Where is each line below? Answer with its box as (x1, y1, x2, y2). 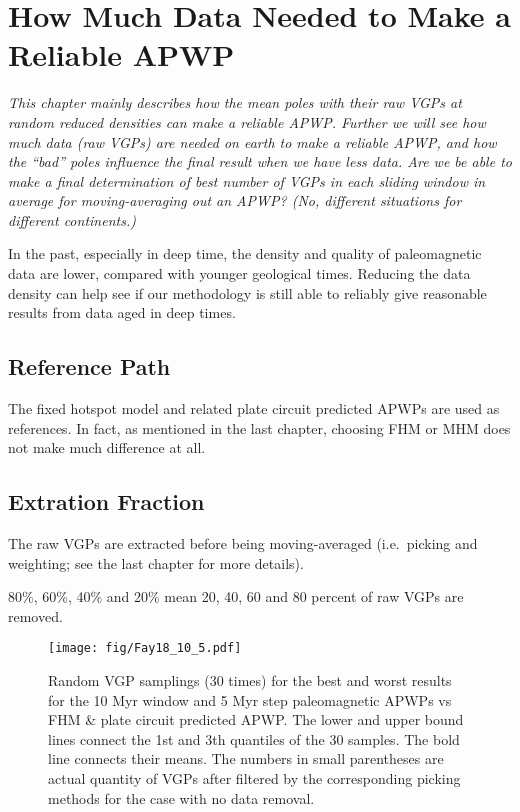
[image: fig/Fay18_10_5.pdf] (48, 641, 242, 656)
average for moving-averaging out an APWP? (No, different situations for (8, 190, 462, 211)
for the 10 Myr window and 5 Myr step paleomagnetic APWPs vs (48, 689, 452, 710)
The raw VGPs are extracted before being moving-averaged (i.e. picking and (8, 533, 478, 554)
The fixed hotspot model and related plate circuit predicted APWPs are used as (8, 398, 500, 419)
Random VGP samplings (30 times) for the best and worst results (48, 670, 452, 691)
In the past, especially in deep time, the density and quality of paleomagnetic (8, 243, 482, 264)
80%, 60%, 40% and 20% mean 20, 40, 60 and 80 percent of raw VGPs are (8, 586, 464, 607)
